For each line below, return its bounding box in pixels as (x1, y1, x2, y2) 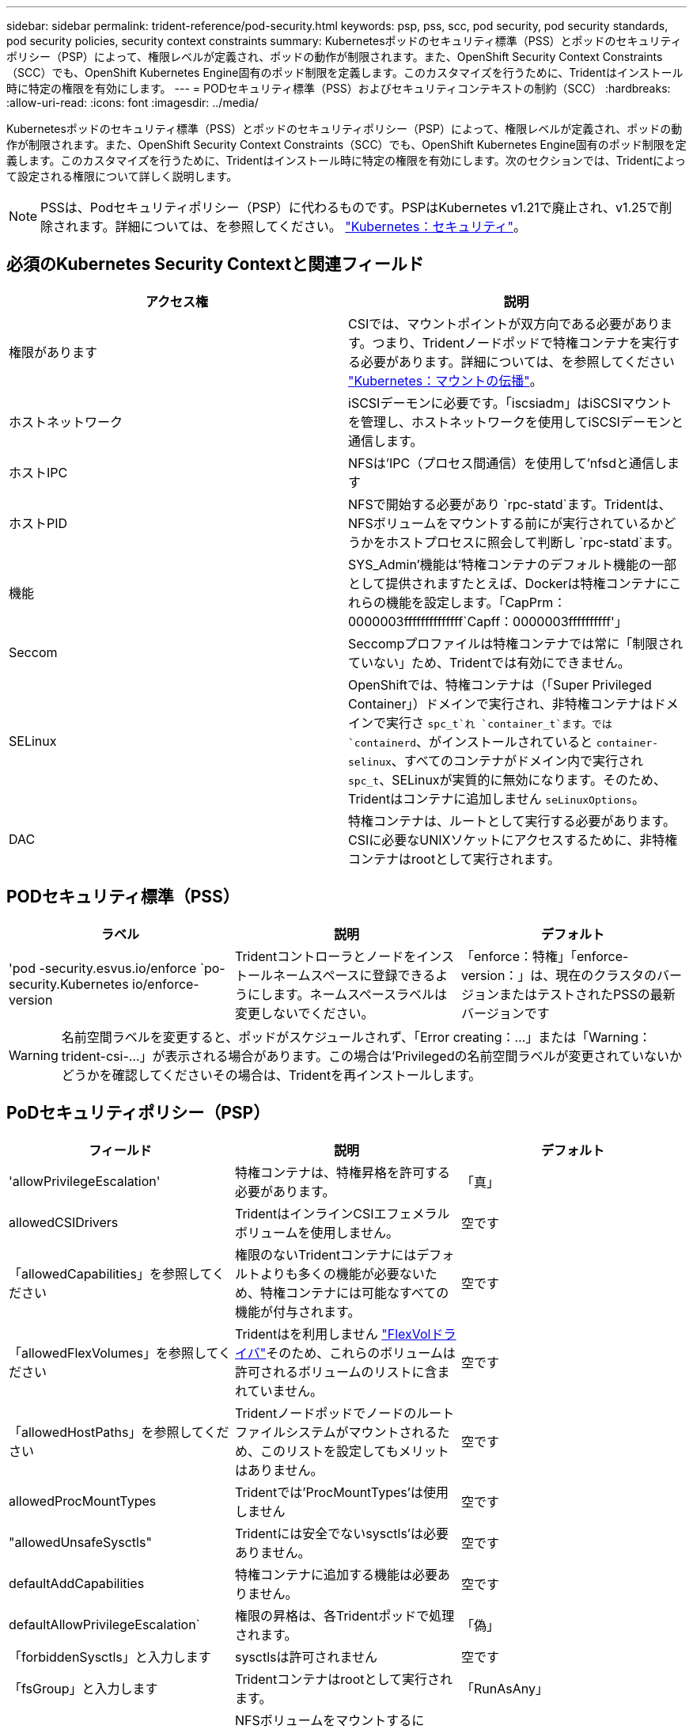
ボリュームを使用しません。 (234, 1224, 400, 1241)
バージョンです (460, 1005, 550, 1021)
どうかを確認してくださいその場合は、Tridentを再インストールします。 (61, 1066, 482, 1083)
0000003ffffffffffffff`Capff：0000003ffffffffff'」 (348, 613, 627, 629)
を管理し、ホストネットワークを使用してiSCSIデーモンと (348, 413, 684, 430)
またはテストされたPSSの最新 (498, 986, 676, 1002)
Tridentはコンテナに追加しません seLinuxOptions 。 (348, 790, 645, 807)
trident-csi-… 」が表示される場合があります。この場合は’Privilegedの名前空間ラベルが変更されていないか (61, 1047, 682, 1064)
